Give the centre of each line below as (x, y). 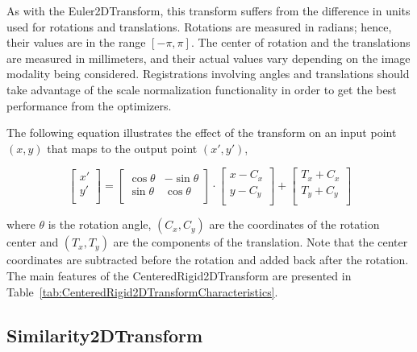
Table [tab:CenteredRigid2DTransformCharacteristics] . (142, 291)
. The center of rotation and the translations (300, 42)
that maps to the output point (122, 148)
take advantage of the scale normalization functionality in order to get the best (202, 89)
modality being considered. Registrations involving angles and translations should (208, 74)
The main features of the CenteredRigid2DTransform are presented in (179, 275)
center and (33, 242)
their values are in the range (76, 42)
